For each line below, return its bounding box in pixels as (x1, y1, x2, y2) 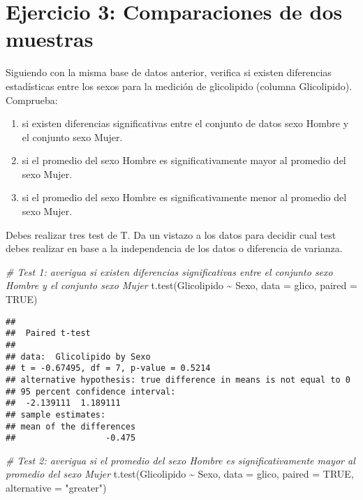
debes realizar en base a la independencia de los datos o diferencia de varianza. (6, 241, 343, 256)
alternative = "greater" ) (6, 480, 107, 495)
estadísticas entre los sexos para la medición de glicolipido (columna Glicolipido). (6, 78, 353, 93)
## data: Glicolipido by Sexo (6, 351, 151, 362)
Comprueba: (6, 92, 58, 107)
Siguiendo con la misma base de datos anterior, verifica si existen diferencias (6, 65, 332, 80)
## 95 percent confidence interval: (6, 386, 176, 397)
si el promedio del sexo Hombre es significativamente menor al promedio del (22, 190, 347, 205)
